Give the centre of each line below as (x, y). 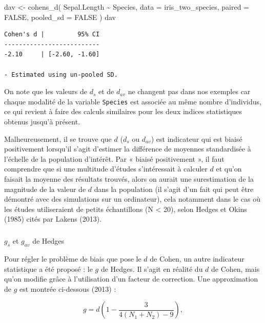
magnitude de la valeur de (45, 189)
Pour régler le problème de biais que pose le (73, 259)
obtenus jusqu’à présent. (42, 121)
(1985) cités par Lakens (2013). (53, 219)
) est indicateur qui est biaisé (197, 138)
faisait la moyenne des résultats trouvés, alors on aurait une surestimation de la (129, 178)
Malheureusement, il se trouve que (58, 138)
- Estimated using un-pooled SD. (61, 74)
